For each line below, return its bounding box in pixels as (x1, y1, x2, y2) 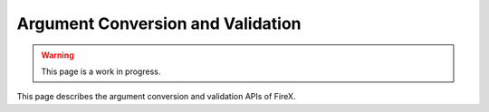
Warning (41, 50, 74, 61)
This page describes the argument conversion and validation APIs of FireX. (16, 91, 296, 102)
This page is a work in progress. (41, 66, 161, 77)
